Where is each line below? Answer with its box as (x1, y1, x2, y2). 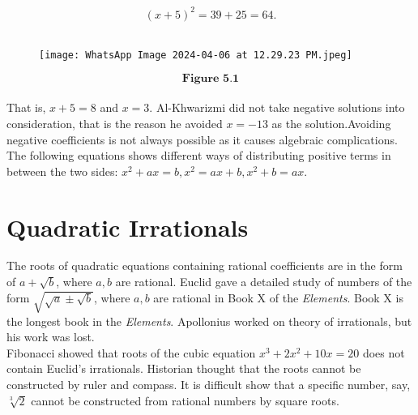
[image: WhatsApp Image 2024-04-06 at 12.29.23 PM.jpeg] (39, 49, 352, 62)
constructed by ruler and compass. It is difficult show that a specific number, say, (6, 375, 411, 392)
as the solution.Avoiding (271, 114, 391, 131)
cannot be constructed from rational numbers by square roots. (31, 391, 339, 409)
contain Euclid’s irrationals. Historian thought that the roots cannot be (6, 360, 361, 377)
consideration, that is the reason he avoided (6, 114, 223, 131)
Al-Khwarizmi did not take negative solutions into (156, 99, 405, 116)
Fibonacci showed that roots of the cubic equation (6, 344, 256, 361)
